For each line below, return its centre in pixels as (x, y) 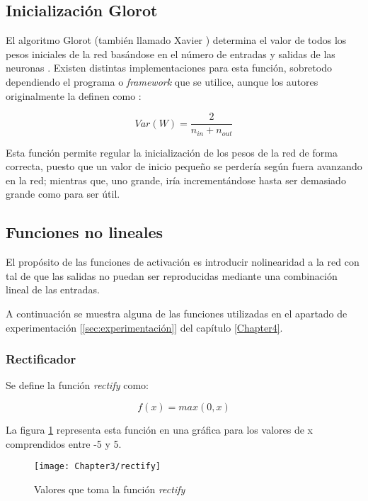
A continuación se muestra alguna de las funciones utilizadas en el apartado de (177, 314)
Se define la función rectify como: (77, 385)
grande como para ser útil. (63, 194)
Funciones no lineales (85, 232)
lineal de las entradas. (53, 289)
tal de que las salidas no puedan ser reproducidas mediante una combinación (172, 275)
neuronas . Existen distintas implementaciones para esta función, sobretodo (169, 68)
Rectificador (41, 359)
